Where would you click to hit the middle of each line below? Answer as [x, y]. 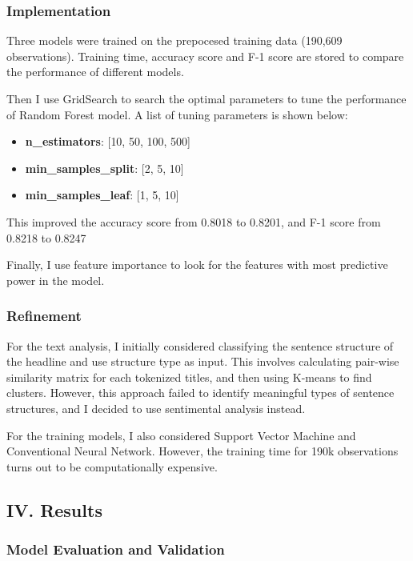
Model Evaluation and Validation [116, 549]
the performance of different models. [95, 72]
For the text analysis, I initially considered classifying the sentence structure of [200, 345]
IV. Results [54, 509]
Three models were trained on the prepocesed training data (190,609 [174, 40]
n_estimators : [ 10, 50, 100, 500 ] [108, 141]
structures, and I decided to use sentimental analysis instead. [156, 408]
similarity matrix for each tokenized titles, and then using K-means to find [189, 377]
